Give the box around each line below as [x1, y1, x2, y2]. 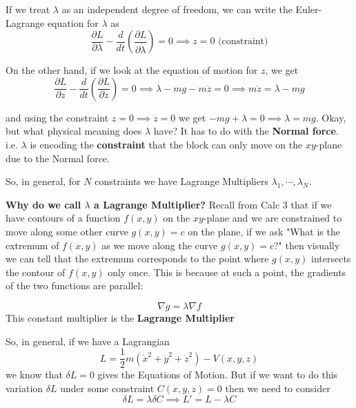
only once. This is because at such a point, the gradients [108, 264, 346, 279]
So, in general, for [6, 174, 81, 188]
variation [6, 380, 43, 395]
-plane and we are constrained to [203, 211, 342, 225]
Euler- [295, 2, 322, 16]
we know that [6, 367, 63, 382]
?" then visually [273, 237, 340, 252]
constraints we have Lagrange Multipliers [95, 174, 268, 188]
